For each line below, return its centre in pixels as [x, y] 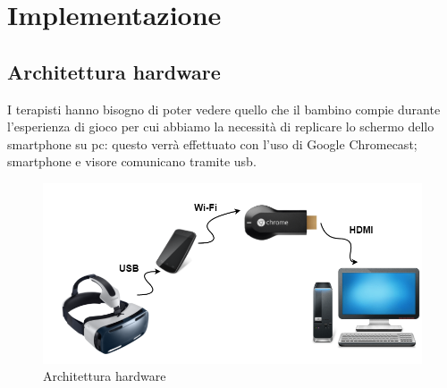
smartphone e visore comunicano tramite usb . [132, 161]
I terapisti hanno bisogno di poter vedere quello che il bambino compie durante [224, 109]
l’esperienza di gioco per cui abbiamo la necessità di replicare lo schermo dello [221, 127]
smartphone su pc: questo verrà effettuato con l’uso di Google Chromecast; [212, 143]
